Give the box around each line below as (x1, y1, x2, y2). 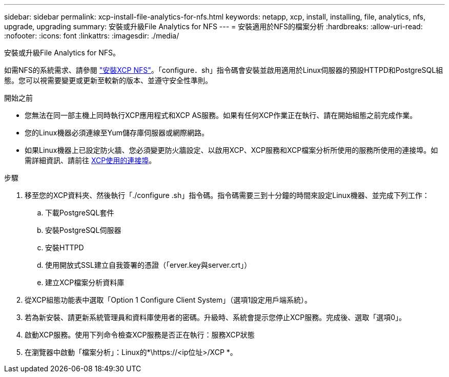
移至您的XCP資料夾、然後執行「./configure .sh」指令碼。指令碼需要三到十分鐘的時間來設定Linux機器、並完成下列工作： (25, 191, 430, 200)
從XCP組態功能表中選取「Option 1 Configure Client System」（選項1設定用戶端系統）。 (25, 295, 312, 304)
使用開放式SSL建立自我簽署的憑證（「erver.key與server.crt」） (45, 261, 252, 269)
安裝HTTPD (45, 243, 84, 252)
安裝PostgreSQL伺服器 (45, 226, 121, 234)
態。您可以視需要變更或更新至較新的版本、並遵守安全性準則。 (4, 76, 212, 85)
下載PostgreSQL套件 (45, 208, 114, 217)
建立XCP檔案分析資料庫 (45, 278, 125, 287)
